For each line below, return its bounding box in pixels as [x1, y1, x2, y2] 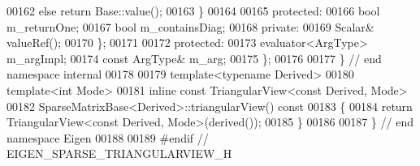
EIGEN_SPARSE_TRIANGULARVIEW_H [6, 145, 232, 162]
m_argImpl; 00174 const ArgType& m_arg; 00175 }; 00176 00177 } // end [6, 49, 382, 66]
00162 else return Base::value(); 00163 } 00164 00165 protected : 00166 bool [6, 2, 380, 19]
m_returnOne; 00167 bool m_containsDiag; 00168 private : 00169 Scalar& [6, 18, 375, 35]
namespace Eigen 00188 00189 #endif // [6, 129, 209, 146]
